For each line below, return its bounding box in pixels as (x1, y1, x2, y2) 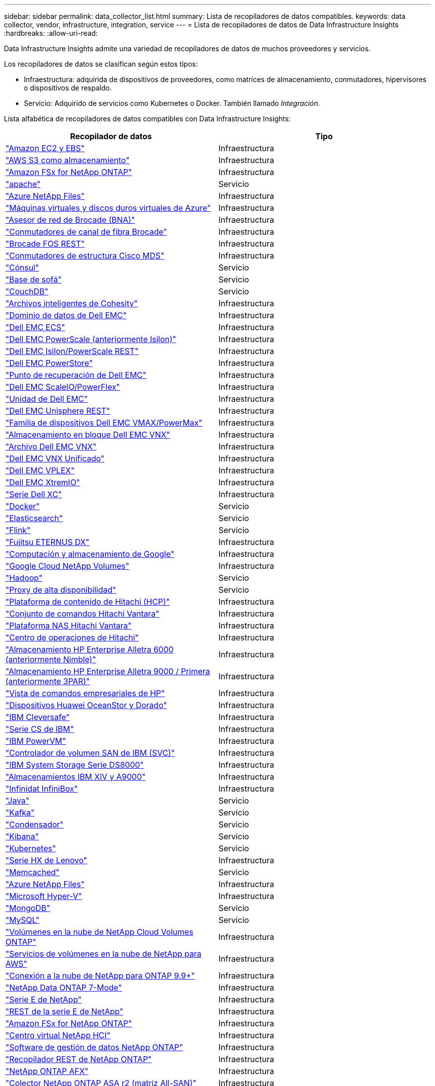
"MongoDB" (5, 903, 50, 913)
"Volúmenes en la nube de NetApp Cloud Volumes (5, 927, 194, 937)
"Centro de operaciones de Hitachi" (5, 633, 139, 642)
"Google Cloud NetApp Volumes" (5, 561, 130, 571)
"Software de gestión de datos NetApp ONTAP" (5, 1042, 183, 1052)
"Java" (5, 796, 30, 806)
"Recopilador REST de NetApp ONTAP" (5, 1054, 152, 1064)
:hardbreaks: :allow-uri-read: (4, 29, 98, 37)
